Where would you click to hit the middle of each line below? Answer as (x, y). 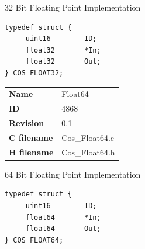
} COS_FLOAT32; (34, 73)
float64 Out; (63, 229)
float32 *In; (63, 50)
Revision (27, 123)
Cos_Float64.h (88, 152)
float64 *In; (63, 217)
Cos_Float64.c (88, 137)
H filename (31, 152)
